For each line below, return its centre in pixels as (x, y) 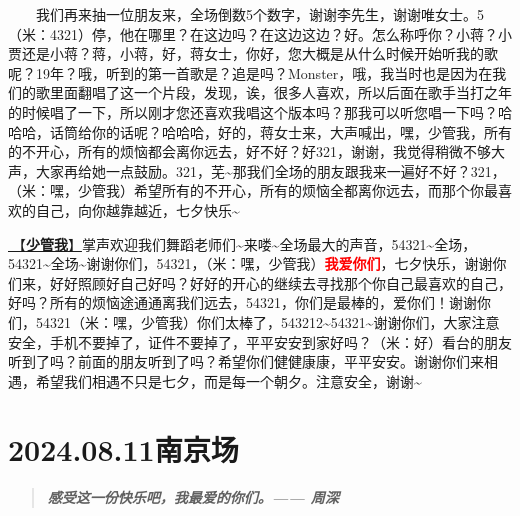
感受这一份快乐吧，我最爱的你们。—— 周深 (193, 497)
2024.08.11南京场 (123, 449)
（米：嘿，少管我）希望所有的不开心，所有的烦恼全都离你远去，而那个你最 (253, 190)
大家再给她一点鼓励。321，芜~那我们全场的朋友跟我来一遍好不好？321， (270, 170)
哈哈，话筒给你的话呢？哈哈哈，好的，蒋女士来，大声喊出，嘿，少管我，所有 (260, 131)
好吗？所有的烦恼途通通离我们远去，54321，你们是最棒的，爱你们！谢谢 (242, 302)
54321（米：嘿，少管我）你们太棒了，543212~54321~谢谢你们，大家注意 (267, 321)
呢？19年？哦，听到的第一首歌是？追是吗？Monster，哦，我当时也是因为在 (250, 72)
